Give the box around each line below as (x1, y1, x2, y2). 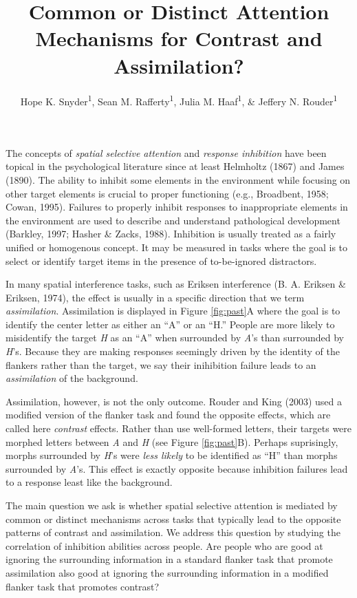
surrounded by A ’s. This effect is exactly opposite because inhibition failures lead (6, 461, 348, 476)
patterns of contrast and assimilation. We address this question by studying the (6, 525, 340, 540)
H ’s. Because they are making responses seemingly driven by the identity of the (6, 344, 340, 359)
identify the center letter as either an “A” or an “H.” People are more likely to (6, 317, 335, 331)
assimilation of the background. (6, 371, 138, 385)
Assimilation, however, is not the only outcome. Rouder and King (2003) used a (6, 394, 343, 408)
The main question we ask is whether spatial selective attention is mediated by (6, 498, 338, 512)
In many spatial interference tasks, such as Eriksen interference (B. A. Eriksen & (6, 277, 346, 291)
